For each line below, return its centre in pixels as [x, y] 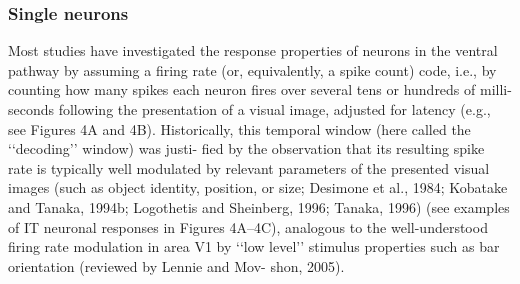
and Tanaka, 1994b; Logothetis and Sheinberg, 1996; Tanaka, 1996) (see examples [259, 206]
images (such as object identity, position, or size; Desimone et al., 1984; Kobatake [258, 187]
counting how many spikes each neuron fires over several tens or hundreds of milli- [260, 89]
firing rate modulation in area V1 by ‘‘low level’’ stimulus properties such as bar [254, 246]
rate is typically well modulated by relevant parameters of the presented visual [249, 167]
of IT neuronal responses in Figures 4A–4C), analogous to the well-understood [248, 226]
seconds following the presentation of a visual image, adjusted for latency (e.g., [249, 109]
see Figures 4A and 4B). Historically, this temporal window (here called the [239, 128]
